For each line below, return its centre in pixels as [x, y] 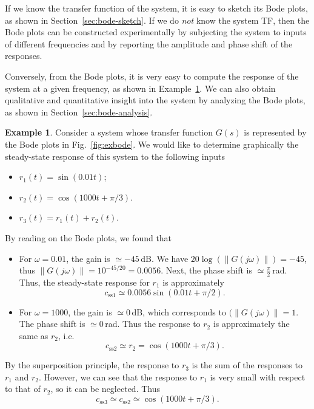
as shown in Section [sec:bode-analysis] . [79, 112]
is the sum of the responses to [247, 365]
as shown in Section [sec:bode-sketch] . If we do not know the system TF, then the [157, 20]
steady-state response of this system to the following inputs [115, 156]
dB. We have [165, 258]
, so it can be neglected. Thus [105, 389]
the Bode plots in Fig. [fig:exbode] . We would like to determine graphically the [152, 144]
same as [34, 335]
